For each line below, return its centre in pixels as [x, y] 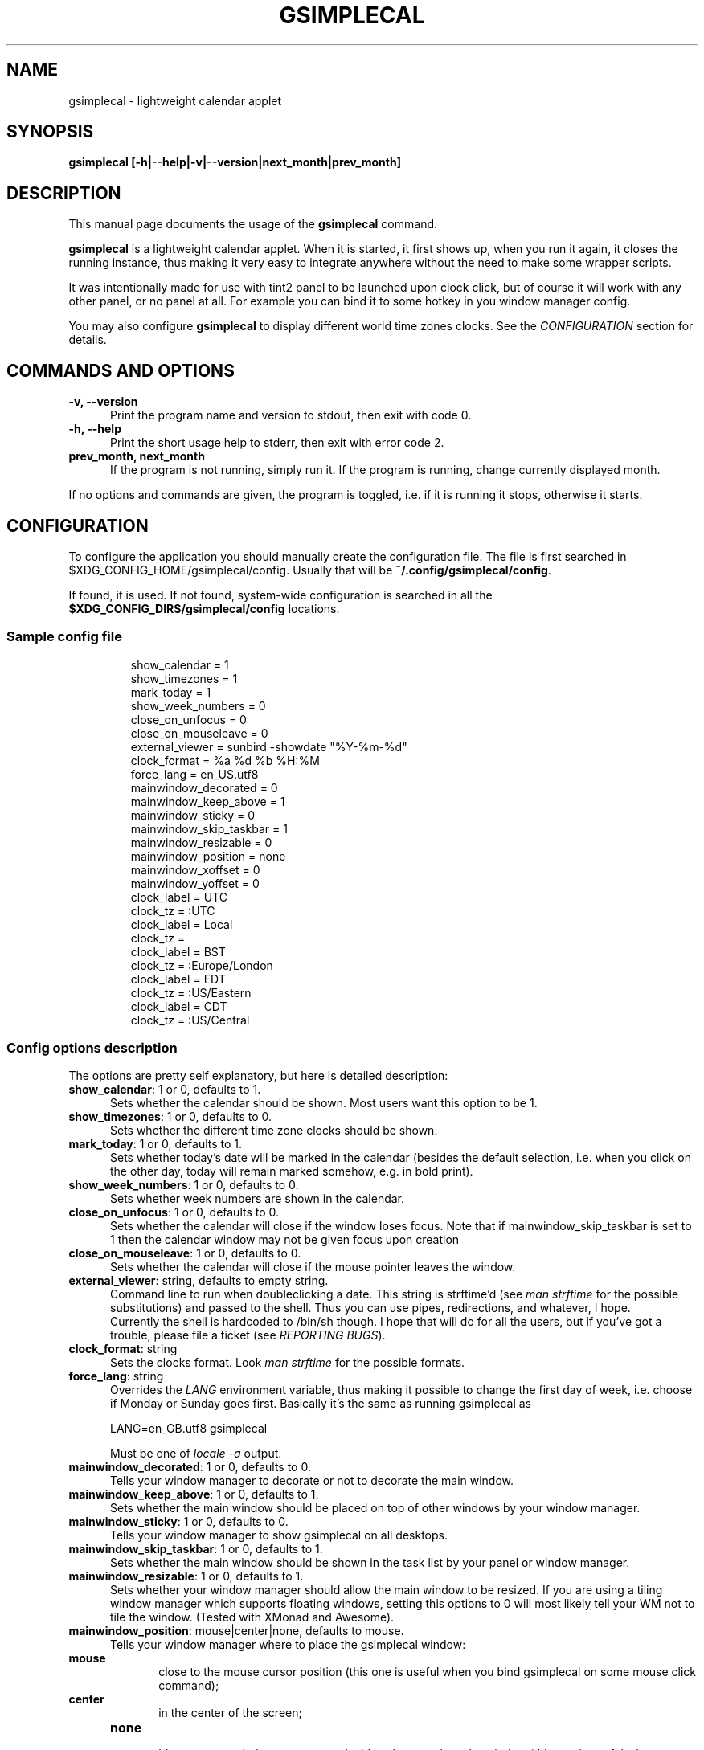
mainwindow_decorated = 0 [204, 787]
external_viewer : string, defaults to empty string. [199, 1281]
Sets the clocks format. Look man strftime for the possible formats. [288, 1363]
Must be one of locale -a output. [196, 1454]
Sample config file [64, 637]
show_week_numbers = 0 [198, 705]
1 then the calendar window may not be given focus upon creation [285, 1240]
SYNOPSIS [50, 132]
